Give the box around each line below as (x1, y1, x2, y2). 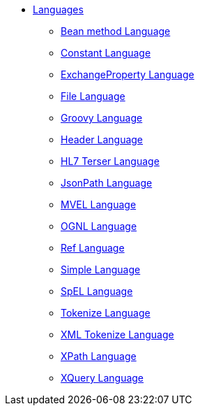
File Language (61, 90, 125, 102)
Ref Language (61, 242, 125, 254)
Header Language (61, 134, 144, 145)
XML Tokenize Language (61, 329, 174, 340)
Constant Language (61, 47, 151, 59)
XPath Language (61, 350, 137, 362)
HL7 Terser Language (61, 155, 160, 167)
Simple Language (61, 264, 141, 275)
